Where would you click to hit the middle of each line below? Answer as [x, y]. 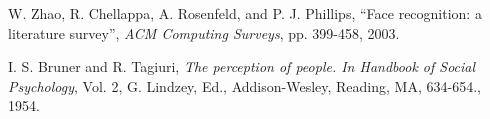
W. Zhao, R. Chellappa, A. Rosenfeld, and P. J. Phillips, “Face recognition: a [245, 13]
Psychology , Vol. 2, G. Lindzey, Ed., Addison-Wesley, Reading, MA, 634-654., [244, 85]
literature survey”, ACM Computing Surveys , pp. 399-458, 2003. [204, 32]
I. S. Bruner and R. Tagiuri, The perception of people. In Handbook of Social [242, 66]
